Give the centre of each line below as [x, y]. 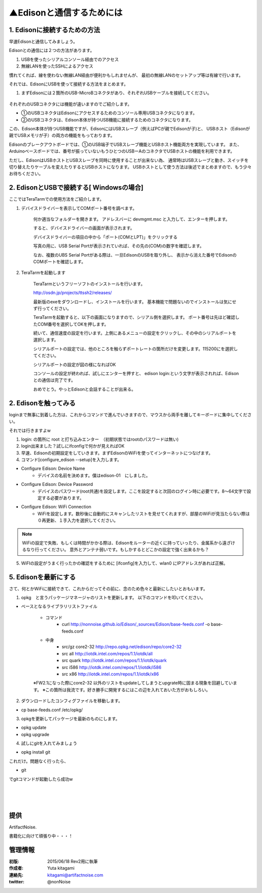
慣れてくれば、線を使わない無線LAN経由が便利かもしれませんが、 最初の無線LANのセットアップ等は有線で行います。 [126, 75]
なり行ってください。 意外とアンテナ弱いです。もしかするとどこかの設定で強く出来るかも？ [118, 550]
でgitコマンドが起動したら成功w [41, 779]
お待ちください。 [26, 174]
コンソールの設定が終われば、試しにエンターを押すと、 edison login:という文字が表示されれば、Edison [136, 374]
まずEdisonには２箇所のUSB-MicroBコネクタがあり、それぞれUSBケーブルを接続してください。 [116, 93]
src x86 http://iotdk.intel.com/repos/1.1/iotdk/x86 [110, 674]
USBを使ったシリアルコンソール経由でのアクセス [70, 59]
